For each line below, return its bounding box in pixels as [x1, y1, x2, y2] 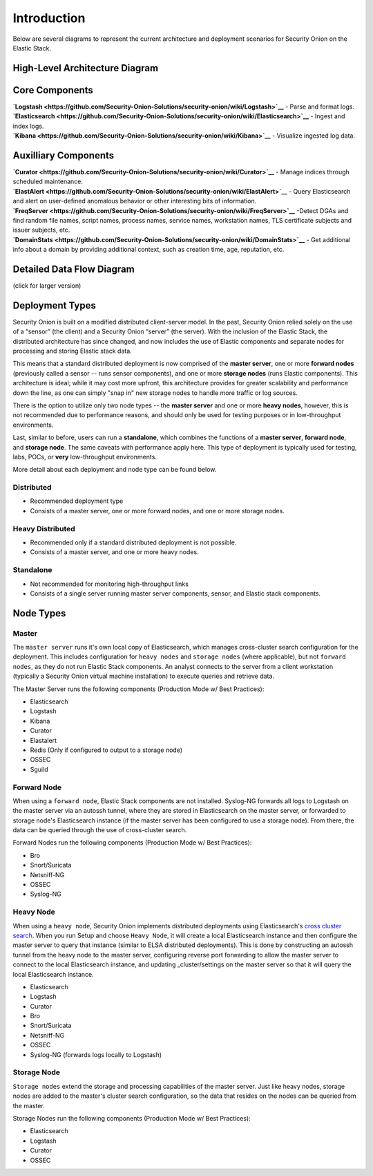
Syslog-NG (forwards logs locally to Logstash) [30, 1050, 162, 1058]
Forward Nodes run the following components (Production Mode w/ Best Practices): [12, 838, 252, 847]
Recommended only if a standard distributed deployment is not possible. [30, 538, 237, 546]
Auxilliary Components [12, 149, 115, 161]
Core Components [12, 84, 93, 96]
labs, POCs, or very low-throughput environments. [12, 452, 157, 461]
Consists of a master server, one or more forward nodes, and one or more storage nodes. [30, 506, 285, 515]
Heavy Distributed [12, 524, 75, 533]
